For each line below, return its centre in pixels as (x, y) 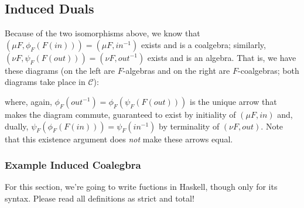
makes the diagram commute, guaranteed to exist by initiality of (120, 114)
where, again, (28, 101)
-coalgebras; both (269, 70)
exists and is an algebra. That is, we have (222, 57)
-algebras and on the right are (176, 70)
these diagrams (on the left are (60, 70)
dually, (17, 126)
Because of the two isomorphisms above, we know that (103, 33)
